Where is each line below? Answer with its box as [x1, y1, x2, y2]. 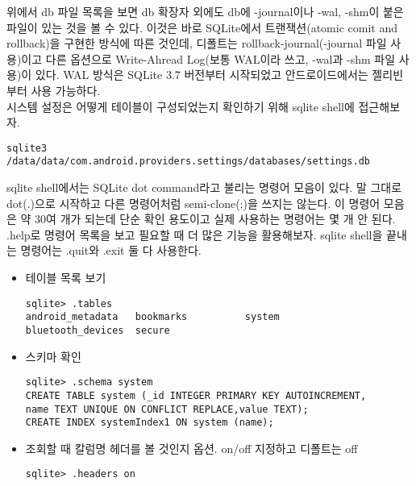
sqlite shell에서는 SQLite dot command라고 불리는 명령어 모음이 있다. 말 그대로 [6, 179, 402, 196]
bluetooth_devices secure [25, 324, 170, 336]
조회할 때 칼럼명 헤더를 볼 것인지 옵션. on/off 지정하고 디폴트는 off [25, 439, 358, 456]
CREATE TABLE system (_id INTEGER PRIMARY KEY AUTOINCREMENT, [25, 389, 367, 401]
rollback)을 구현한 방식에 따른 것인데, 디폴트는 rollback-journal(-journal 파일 [6, 35, 387, 52]
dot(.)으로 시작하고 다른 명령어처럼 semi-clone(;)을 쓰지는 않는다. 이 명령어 [6, 194, 381, 211]
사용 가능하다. [31, 81, 101, 98]
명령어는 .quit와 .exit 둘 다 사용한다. [20, 242, 202, 259]
